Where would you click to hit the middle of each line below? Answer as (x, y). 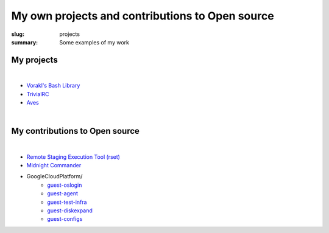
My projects (34, 60)
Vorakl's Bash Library (53, 86)
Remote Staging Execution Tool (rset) (73, 157)
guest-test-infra (67, 202)
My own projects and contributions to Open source (143, 16)
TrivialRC (38, 94)
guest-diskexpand (70, 210)
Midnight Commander (54, 165)
